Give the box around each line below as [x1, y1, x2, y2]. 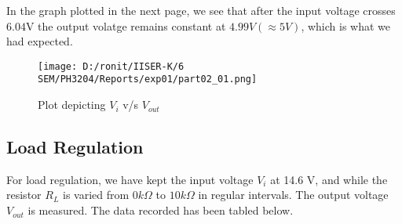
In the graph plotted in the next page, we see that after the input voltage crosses [6, 2, 396, 18]
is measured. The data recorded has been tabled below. [27, 202, 294, 219]
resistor [6, 186, 42, 203]
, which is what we [301, 17, 391, 34]
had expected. [6, 33, 73, 49]
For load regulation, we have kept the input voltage [6, 171, 254, 187]
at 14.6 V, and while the [270, 171, 388, 187]
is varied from [62, 186, 130, 203]
